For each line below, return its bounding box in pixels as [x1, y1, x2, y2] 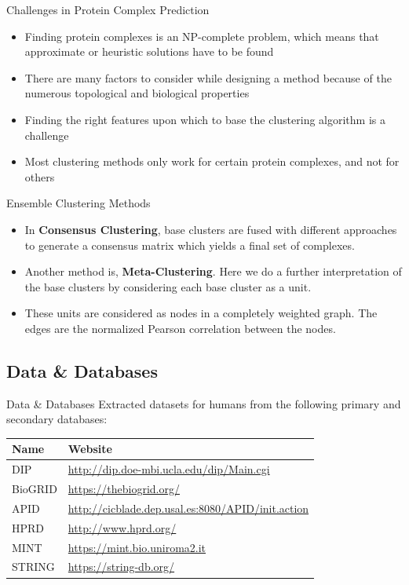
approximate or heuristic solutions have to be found [24, 43, 274, 60]
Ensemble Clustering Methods [6, 195, 151, 211]
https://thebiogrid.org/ [68, 481, 181, 497]
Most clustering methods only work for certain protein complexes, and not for [24, 153, 400, 170]
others [24, 168, 55, 185]
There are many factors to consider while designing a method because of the [24, 69, 392, 86]
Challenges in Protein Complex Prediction [6, 2, 210, 17]
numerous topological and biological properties [24, 85, 250, 101]
